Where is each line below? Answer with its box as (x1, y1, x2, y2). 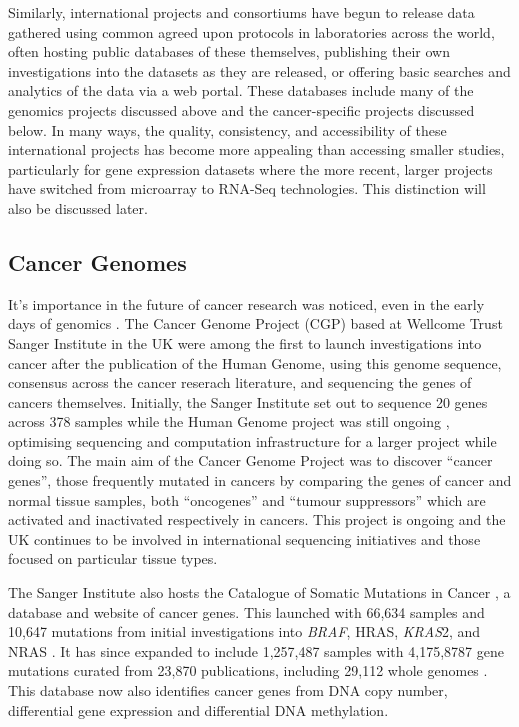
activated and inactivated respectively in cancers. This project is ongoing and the (8, 509, 506, 530)
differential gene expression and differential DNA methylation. (8, 699, 389, 720)
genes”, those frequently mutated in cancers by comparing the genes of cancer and (8, 470, 512, 491)
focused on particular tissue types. (8, 548, 218, 569)
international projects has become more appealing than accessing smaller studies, (8, 139, 505, 160)
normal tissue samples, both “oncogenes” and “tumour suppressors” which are (8, 489, 486, 510)
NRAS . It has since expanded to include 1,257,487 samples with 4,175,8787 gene (8, 640, 504, 661)
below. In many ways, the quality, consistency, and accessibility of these (8, 119, 447, 140)
